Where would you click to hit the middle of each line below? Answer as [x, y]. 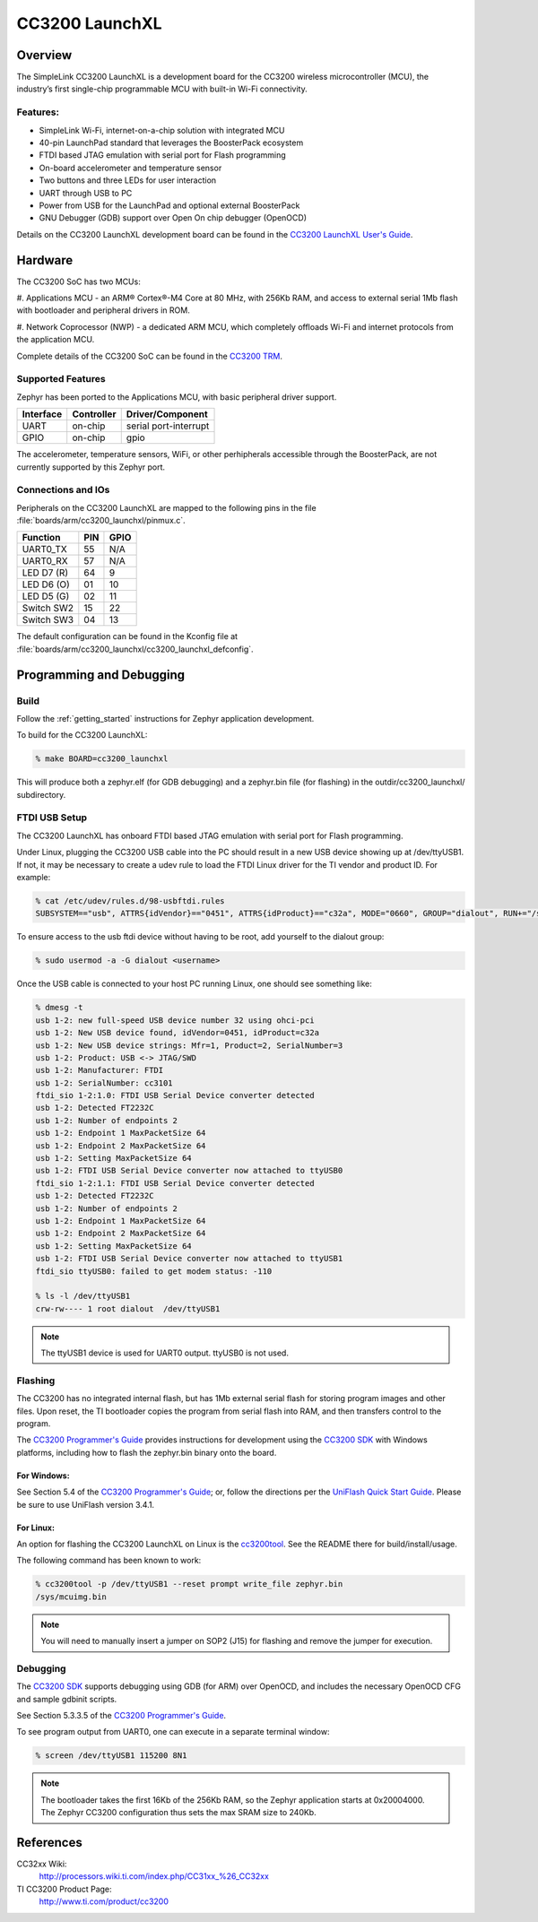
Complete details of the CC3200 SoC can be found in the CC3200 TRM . [149, 356]
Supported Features [61, 379]
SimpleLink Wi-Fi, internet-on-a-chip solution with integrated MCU [162, 130]
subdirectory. [41, 794]
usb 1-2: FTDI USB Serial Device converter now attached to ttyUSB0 [189, 1171]
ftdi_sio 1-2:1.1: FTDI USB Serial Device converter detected [175, 1183]
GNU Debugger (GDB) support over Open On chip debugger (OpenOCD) [173, 218]
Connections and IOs [63, 490]
